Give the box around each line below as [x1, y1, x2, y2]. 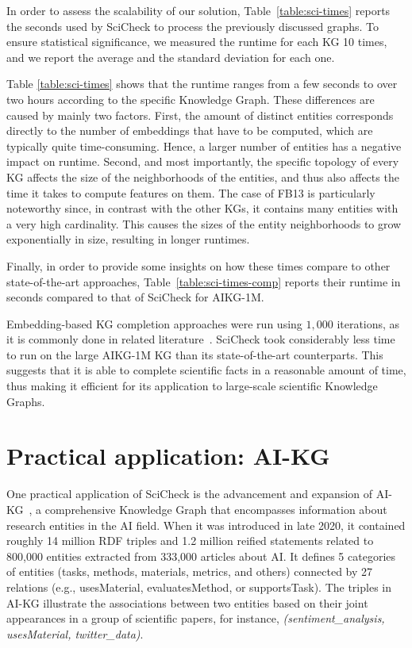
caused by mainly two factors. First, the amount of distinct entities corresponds [6, 106, 394, 123]
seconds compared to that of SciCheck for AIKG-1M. [6, 289, 264, 305]
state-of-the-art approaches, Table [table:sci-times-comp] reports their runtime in [6, 273, 401, 289]
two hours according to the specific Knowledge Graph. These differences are [6, 90, 375, 107]
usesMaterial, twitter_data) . [6, 625, 144, 642]
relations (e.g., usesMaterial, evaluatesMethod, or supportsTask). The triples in [6, 578, 391, 595]
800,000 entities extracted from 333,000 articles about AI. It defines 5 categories [6, 547, 396, 564]
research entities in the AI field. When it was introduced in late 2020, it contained [6, 516, 406, 533]
